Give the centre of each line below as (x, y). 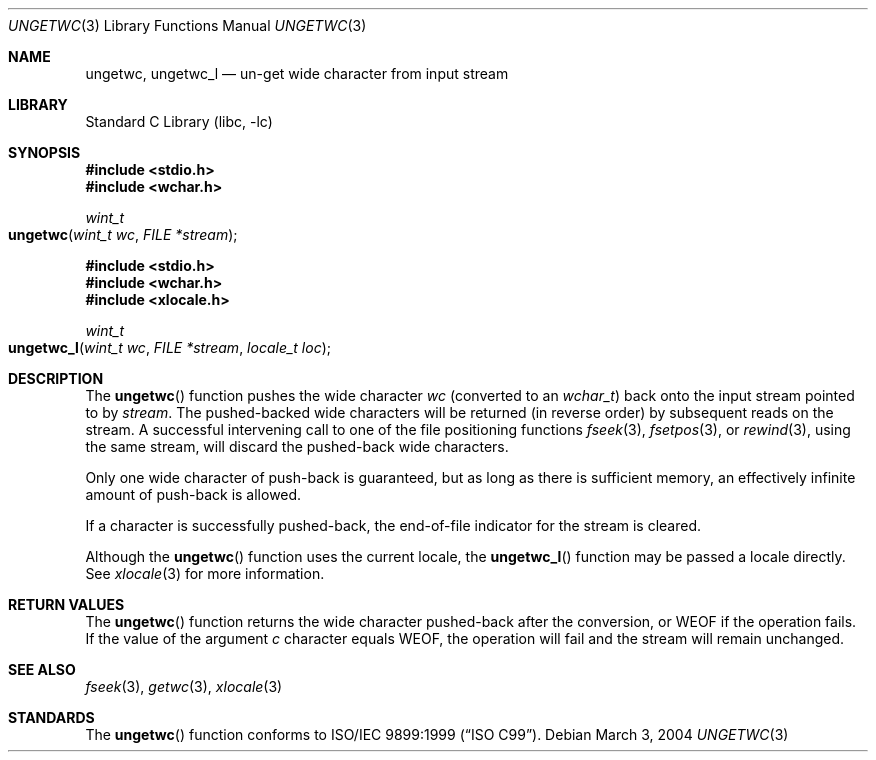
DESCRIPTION (56, 378)
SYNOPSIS (44, 152)
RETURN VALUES (66, 604)
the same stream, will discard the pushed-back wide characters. (297, 446)
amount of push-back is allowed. (193, 494)
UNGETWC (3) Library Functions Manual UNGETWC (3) (187, 25)
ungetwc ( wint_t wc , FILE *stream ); (123, 234)
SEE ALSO (42, 669)
